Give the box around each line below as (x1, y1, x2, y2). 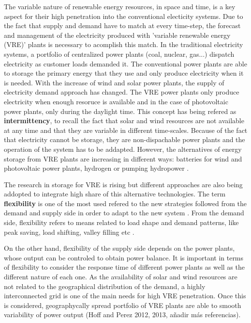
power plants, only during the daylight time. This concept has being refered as (4, 106, 236, 116)
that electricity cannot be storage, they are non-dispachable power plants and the (4, 134, 245, 145)
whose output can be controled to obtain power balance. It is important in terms (4, 252, 244, 262)
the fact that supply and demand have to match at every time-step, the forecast (4, 20, 241, 31)
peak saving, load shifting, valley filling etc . (4, 226, 134, 237)
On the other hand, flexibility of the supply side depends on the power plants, (4, 243, 235, 253)
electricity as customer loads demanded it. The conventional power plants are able (4, 58, 247, 68)
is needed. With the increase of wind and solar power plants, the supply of (4, 77, 224, 87)
